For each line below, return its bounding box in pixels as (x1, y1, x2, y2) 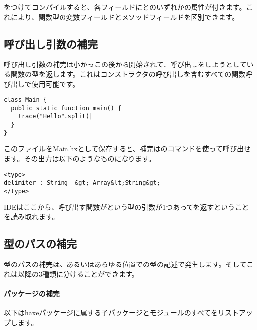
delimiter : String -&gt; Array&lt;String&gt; (4, 179, 160, 187)
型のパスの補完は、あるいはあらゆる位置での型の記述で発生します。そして (4, 259, 247, 269)
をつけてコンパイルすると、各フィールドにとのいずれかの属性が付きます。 (4, 2, 246, 12)
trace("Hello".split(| (18, 113, 93, 120)
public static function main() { (11, 104, 122, 112)
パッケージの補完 (4, 288, 60, 298)
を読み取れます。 (4, 211, 59, 222)
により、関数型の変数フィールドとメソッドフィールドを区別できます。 (10, 11, 239, 22)
